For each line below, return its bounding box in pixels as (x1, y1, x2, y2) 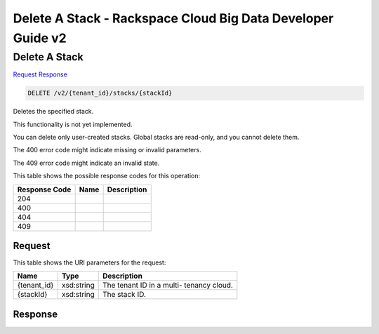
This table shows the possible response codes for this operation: (13, 172, 201, 180)
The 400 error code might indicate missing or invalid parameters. (13, 146, 201, 154)
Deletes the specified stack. (13, 107, 94, 116)
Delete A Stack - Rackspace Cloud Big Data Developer (13, 11, 334, 26)
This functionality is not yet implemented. (13, 120, 133, 128)
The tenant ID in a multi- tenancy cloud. (102, 281, 233, 290)
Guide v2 (13, 30, 67, 46)
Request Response (13, 70, 68, 79)
